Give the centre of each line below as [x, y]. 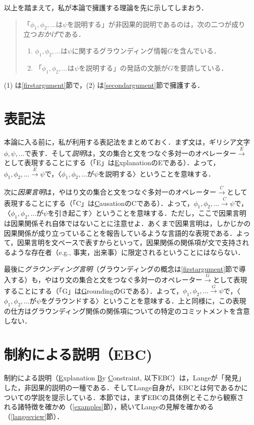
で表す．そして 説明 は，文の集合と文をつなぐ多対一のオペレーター [130, 153]
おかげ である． [61, 34]
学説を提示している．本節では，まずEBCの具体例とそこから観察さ [138, 397]
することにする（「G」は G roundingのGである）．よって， [93, 290]
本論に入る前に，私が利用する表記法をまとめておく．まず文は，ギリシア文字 [127, 142]
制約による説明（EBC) [78, 354]
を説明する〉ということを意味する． [157, 173]
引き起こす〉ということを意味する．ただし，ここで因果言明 [150, 213]
